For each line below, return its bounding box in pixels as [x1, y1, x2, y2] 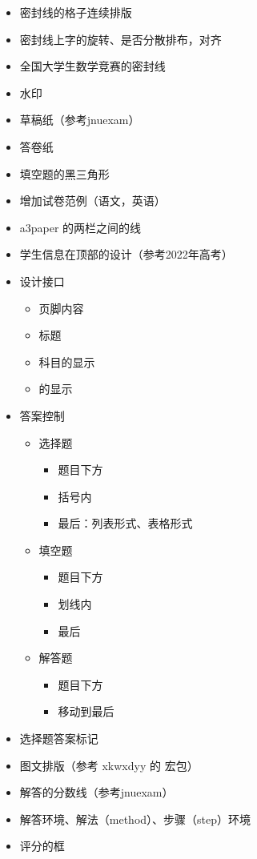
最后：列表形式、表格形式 [58, 515, 193, 532]
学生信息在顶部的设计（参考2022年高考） [19, 246, 233, 263]
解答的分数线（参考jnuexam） [19, 784, 174, 801]
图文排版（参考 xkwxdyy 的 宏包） [19, 757, 199, 773]
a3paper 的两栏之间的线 [19, 219, 142, 235]
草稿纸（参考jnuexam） [19, 111, 140, 128]
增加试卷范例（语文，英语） [19, 192, 166, 209]
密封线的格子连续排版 [19, 4, 132, 20]
